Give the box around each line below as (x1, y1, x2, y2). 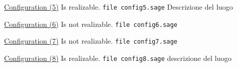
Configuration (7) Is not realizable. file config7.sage (4, 36, 178, 46)
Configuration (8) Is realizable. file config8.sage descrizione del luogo (4, 52, 232, 63)
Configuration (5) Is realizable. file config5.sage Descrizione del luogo (4, 2, 233, 12)
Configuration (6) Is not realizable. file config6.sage (4, 18, 178, 29)
